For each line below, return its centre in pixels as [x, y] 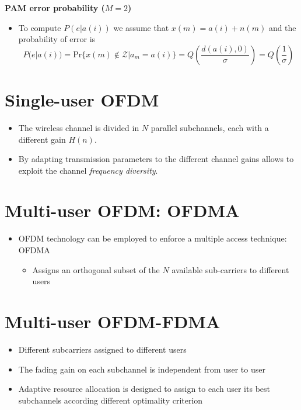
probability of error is [57, 39]
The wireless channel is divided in [79, 127]
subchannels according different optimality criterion [111, 400]
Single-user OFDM [82, 99]
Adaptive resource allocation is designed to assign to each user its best [144, 389]
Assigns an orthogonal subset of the [96, 269]
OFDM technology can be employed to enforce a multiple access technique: [153, 238]
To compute [40, 27]
